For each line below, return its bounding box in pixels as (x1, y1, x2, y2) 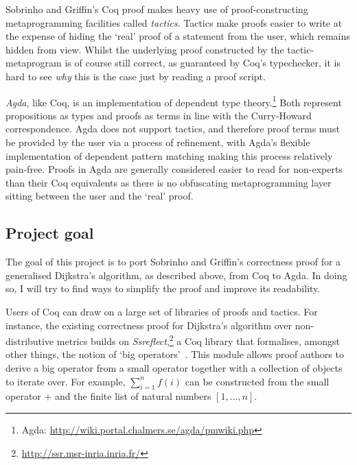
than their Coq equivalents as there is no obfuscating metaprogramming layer (5, 175, 332, 189)
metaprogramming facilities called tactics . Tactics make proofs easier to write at (5, 15, 343, 29)
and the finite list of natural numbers (55, 389, 211, 403)
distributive (5, 333, 54, 348)
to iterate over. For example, (5, 374, 126, 388)
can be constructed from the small (185, 374, 330, 388)
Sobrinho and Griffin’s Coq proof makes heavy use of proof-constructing (5, 2, 308, 16)
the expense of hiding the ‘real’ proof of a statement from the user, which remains (5, 29, 350, 43)
